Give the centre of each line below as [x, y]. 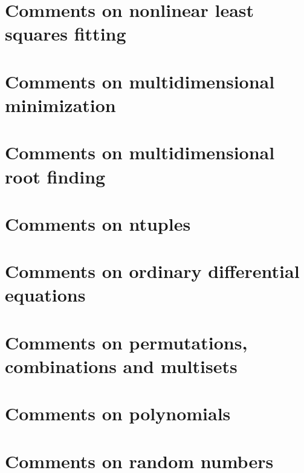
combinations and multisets [121, 366]
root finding [55, 176]
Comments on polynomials [118, 413]
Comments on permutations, [126, 342]
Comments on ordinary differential [152, 271]
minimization [60, 104]
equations [45, 295]
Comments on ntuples [98, 223]
